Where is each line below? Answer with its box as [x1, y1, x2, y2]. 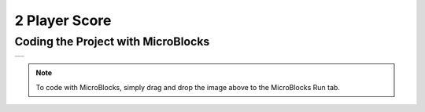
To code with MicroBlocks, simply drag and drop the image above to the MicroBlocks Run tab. [35, 82, 340, 92]
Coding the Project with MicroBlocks [14, 34, 210, 49]
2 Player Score [14, 12, 112, 29]
